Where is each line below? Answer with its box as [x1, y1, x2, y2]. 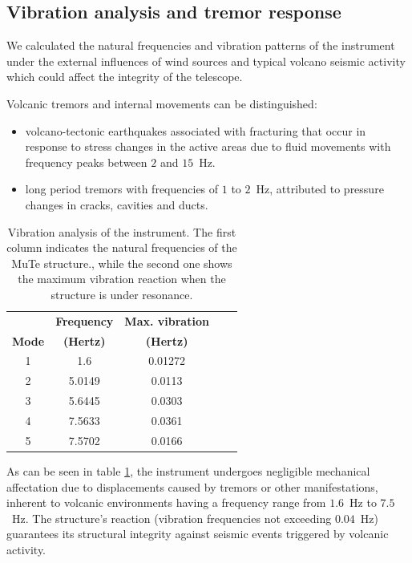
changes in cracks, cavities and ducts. [25, 196, 208, 213]
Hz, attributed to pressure [256, 180, 384, 197]
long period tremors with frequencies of [25, 180, 219, 197]
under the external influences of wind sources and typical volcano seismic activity [6, 52, 406, 69]
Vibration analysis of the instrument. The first [7, 223, 236, 240]
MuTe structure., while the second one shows [11, 254, 232, 271]
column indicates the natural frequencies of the [6, 239, 237, 256]
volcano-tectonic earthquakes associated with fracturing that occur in [25, 122, 366, 139]
